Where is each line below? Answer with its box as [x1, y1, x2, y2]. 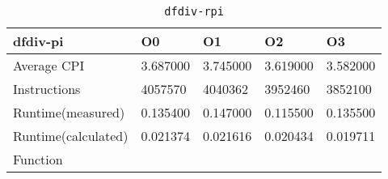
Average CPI [13, 56, 85, 75]
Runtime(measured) [13, 103, 125, 121]
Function [13, 150, 63, 168]
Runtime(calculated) [13, 126, 129, 145]
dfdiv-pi [13, 32, 64, 50]
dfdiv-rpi [164, 5, 224, 18]
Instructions [13, 79, 81, 98]
